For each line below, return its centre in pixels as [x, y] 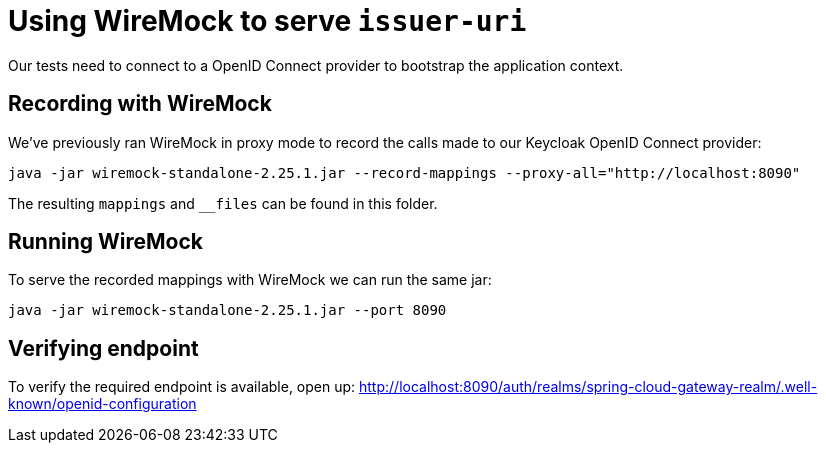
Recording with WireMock [140, 104]
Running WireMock [106, 242]
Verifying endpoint [103, 348]
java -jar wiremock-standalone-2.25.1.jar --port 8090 [227, 310]
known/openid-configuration [102, 404]
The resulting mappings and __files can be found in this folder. [223, 203]
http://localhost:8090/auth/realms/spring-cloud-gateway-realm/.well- [588, 387]
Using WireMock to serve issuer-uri [267, 21]
